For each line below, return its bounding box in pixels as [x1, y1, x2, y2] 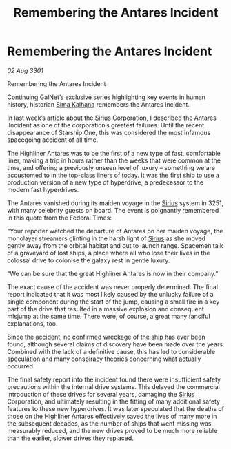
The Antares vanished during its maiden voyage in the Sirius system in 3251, [7, 198, 224, 207]
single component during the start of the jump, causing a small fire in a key [7, 297, 220, 306]
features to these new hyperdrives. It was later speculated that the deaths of [7, 404, 225, 413]
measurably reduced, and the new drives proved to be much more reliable [7, 426, 218, 435]
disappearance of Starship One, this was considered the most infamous [7, 128, 211, 136]
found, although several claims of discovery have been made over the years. [7, 340, 225, 348]
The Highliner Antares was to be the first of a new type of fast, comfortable [7, 149, 221, 157]
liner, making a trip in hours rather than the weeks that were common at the [7, 156, 221, 165]
